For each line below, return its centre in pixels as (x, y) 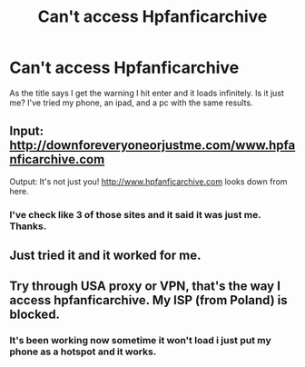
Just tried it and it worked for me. (105, 256)
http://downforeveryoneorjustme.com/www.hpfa (152, 146)
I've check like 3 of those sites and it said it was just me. (135, 214)
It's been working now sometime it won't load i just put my (141, 341)
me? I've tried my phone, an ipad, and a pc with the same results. (131, 103)
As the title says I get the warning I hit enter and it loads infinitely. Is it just (147, 93)
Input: (26, 131)
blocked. (35, 315)
